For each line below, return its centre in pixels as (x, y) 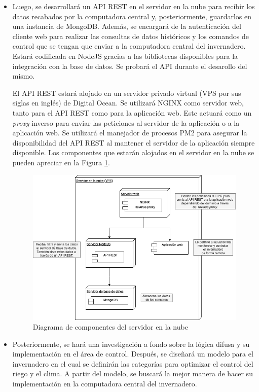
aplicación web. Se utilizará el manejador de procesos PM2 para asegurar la (130, 133)
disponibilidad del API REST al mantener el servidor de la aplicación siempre (134, 142)
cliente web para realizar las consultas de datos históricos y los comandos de (131, 36)
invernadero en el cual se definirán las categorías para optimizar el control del (133, 363)
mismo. (24, 76)
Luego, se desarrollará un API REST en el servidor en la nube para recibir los (134, 6)
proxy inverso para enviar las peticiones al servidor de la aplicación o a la (126, 122)
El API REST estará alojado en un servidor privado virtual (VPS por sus (127, 93)
